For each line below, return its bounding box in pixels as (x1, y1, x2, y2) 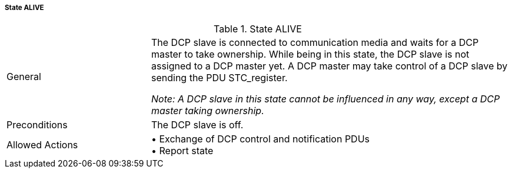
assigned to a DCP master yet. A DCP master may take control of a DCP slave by (151, 60, 508, 72)
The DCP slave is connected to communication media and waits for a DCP (151, 36, 479, 49)
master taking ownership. (151, 105, 264, 117)
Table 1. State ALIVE (214, 23, 302, 35)
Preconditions (6, 119, 68, 131)
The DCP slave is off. (151, 119, 244, 131)
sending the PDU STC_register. (151, 72, 288, 84)
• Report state (151, 145, 214, 157)
